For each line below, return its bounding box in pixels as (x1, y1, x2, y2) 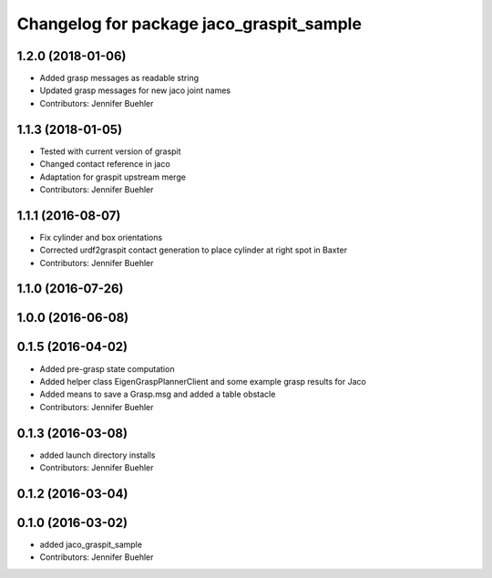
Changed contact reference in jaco (39, 159, 170, 170)
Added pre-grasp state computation (39, 363, 175, 374)
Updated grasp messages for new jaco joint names (39, 85, 231, 96)
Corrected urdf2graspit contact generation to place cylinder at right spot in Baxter (39, 244, 348, 255)
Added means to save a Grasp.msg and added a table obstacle (39, 388, 276, 400)
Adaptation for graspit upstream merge (39, 171, 187, 182)
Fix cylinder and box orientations (39, 232, 163, 243)
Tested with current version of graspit (39, 146, 181, 157)
